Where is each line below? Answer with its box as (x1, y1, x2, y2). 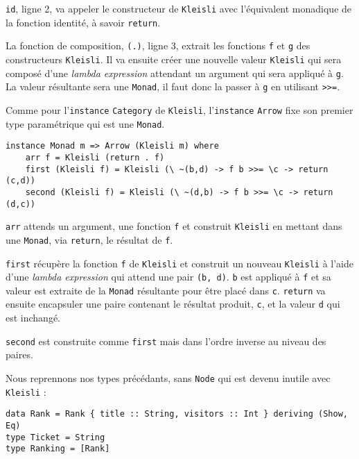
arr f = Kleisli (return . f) (25, 152, 165, 162)
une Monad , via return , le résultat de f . (6, 232, 173, 247)
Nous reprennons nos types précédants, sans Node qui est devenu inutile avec (6, 370, 331, 385)
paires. (6, 347, 33, 362)
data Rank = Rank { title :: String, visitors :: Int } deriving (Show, (6, 409, 348, 419)
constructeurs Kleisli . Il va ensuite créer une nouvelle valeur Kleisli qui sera (6, 51, 342, 66)
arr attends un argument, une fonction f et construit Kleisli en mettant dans (6, 219, 342, 233)
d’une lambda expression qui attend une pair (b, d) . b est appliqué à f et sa (6, 269, 331, 284)
